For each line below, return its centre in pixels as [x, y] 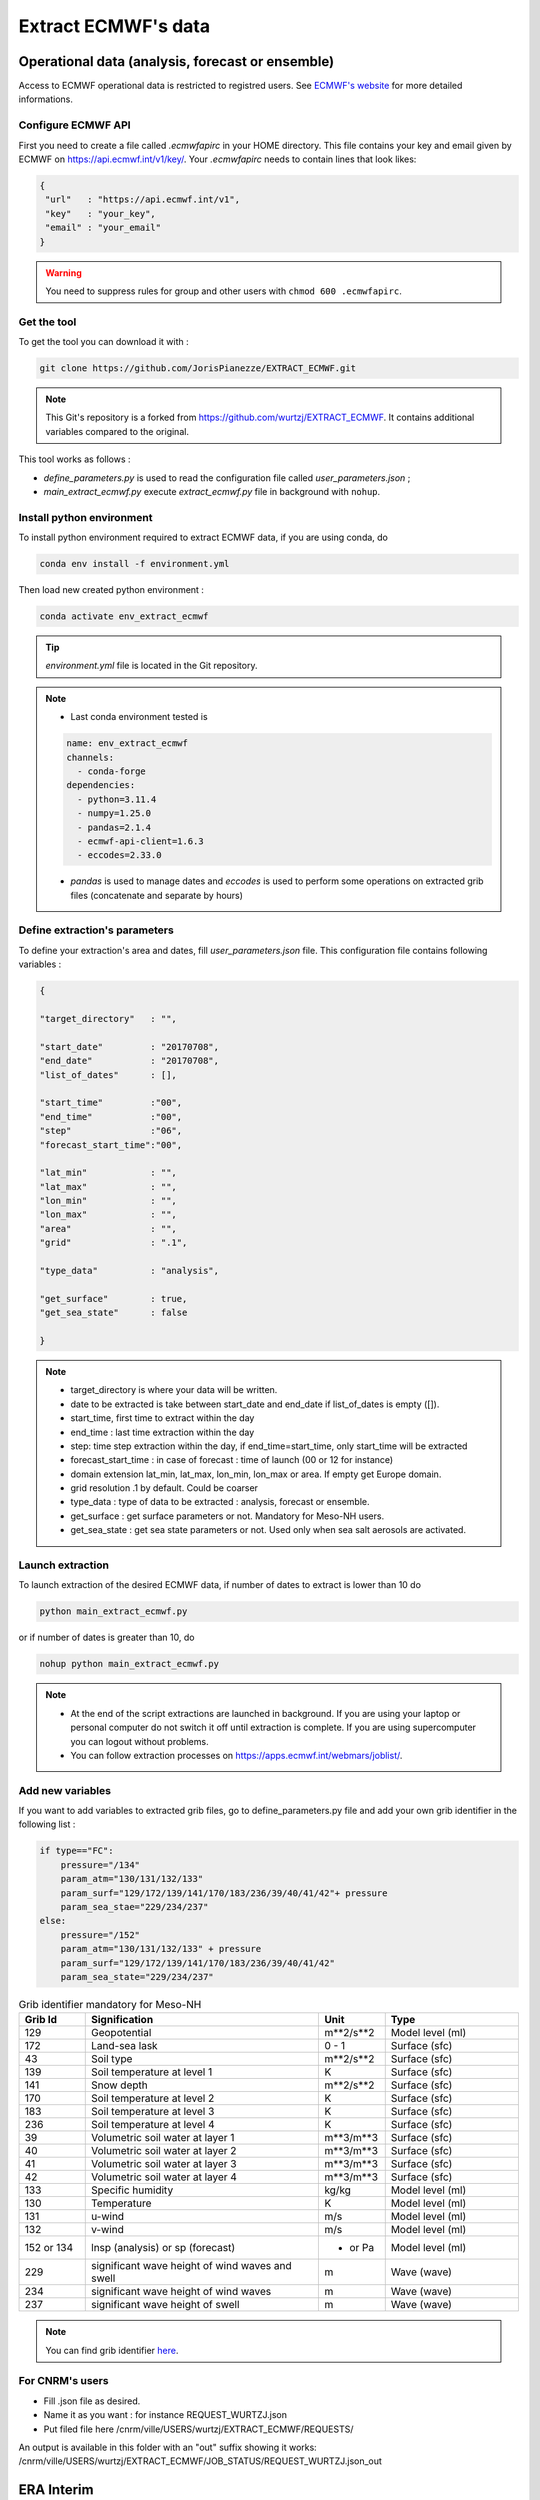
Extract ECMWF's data [114, 26]
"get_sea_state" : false [113, 1313]
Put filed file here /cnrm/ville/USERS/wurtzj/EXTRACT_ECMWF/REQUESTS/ [198, 2429]
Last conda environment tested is [139, 717]
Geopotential [121, 2033]
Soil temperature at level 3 [153, 2112]
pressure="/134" [100, 1864]
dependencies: [101, 785]
